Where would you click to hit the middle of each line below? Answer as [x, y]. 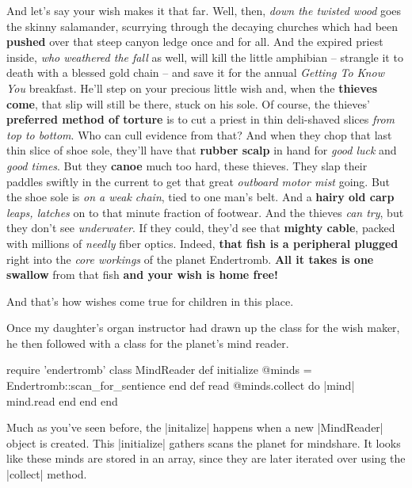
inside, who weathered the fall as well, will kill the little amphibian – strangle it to [205, 57]
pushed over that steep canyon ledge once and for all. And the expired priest [195, 42]
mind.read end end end [62, 400]
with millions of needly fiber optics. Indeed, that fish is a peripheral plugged [202, 243]
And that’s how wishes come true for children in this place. [150, 301]
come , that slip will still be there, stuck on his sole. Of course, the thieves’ [188, 103]
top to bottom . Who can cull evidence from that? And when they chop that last [199, 134]
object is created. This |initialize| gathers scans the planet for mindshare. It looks [204, 442]
